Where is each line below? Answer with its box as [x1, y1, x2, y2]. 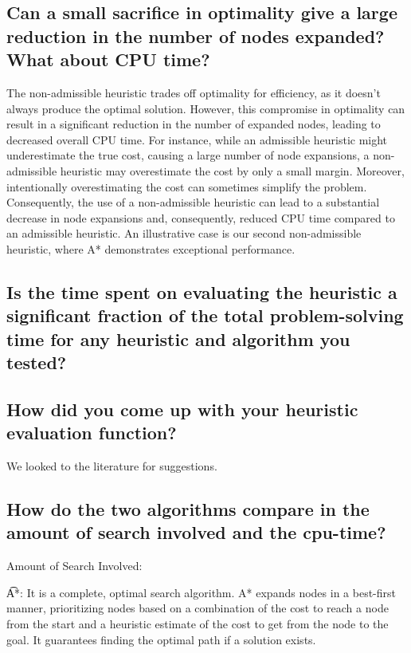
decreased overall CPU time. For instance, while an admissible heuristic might [6, 131, 388, 148]
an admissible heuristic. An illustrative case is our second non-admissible [6, 225, 362, 242]
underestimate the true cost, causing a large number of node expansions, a [6, 147, 370, 163]
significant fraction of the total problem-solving [6, 303, 404, 328]
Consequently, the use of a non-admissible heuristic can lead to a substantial [6, 194, 380, 210]
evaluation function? [6, 420, 177, 445]
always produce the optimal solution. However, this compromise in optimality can [6, 100, 405, 116]
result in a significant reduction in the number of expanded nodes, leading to [6, 116, 381, 132]
